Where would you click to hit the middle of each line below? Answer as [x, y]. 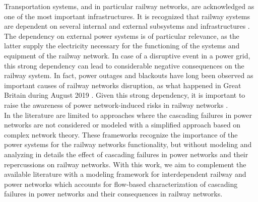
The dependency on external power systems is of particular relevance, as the [122, 36]
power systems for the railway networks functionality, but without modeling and [128, 144]
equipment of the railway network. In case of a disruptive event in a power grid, [127, 55]
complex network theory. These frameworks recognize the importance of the [121, 134]
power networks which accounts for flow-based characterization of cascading [121, 184]
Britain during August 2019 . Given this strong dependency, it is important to [125, 95]
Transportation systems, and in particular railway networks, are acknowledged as [129, 6]
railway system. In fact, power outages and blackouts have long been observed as [129, 75]
